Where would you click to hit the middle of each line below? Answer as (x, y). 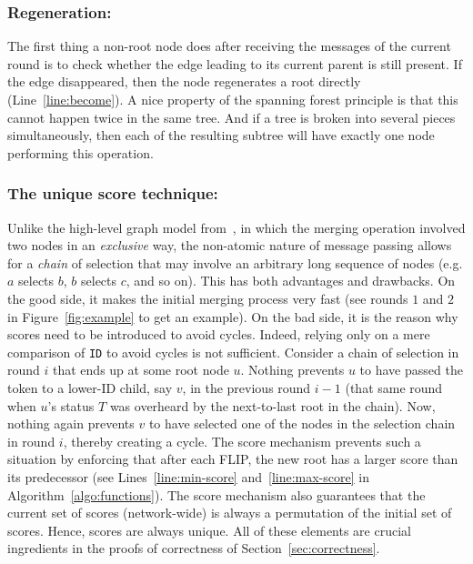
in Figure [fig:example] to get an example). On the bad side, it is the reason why (233, 316)
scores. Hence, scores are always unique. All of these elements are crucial (209, 530)
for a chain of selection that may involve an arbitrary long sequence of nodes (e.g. (235, 262)
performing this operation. (81, 152)
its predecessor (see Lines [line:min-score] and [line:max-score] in (188, 476)
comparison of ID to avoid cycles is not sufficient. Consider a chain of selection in (233, 352)
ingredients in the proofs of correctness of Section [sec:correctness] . (194, 548)
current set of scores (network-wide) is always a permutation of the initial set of (230, 513)
